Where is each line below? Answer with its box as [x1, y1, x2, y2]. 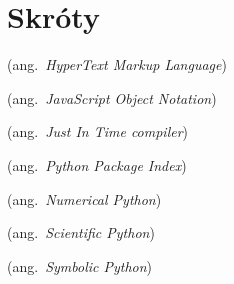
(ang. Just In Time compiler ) [7, 121, 189, 142]
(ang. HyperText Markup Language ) [7, 54, 227, 75]
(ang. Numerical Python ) [7, 188, 162, 209]
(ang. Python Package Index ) [7, 154, 187, 175]
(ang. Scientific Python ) [7, 222, 155, 243]
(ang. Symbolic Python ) [7, 255, 153, 276]
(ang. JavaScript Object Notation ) [7, 87, 217, 108]
